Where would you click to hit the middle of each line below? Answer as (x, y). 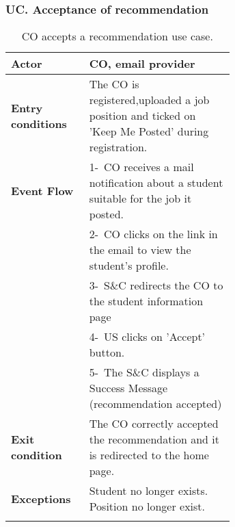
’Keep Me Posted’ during (149, 131)
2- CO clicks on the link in (153, 234)
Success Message (128, 388)
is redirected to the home (149, 455)
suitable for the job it (140, 198)
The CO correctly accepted (154, 424)
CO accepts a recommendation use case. (117, 36)
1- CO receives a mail (141, 167)
